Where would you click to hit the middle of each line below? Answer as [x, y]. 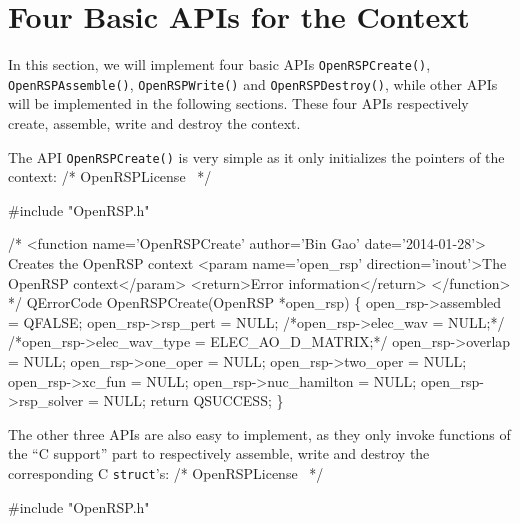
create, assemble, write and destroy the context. [154, 123]
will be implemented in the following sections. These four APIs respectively [238, 103]
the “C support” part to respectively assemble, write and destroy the [219, 453]
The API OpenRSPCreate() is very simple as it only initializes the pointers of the [256, 156]
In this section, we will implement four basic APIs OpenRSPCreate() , [219, 64]
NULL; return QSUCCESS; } [193, 400]
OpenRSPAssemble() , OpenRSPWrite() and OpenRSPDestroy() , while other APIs [253, 83]
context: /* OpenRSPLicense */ [110, 176]
